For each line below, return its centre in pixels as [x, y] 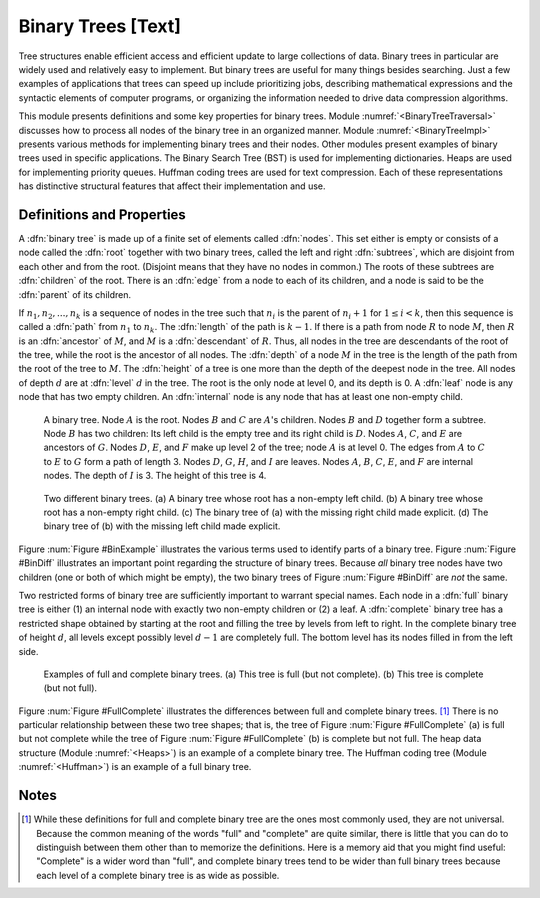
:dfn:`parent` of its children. [75, 294]
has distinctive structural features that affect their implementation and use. [172, 186]
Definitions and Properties [102, 214]
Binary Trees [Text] [100, 26]
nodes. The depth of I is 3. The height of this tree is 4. [155, 476]
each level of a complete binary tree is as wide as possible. [158, 875]
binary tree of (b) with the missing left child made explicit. [162, 526]
